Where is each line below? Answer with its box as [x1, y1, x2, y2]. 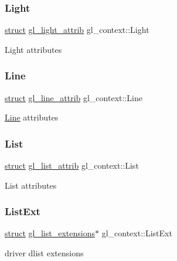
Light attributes [5, 43, 62, 55]
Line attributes [5, 111, 59, 123]
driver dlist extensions [5, 247, 84, 259]
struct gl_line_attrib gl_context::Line [5, 91, 142, 103]
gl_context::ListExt [101, 227, 172, 239]
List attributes [5, 179, 57, 191]
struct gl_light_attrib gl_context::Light [5, 24, 149, 36]
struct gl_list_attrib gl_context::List [5, 159, 139, 172]
